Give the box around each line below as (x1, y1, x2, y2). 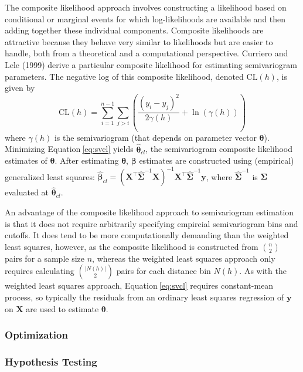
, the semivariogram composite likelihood (145, 143, 292, 155)
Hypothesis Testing (5, 354, 97, 368)
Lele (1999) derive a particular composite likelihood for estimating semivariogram (5, 58, 297, 70)
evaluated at (5, 186, 49, 198)
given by (5, 82, 35, 94)
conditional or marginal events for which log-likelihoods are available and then (5, 12, 286, 25)
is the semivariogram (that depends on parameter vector (54, 131, 257, 143)
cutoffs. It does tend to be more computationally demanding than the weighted (5, 229, 289, 241)
